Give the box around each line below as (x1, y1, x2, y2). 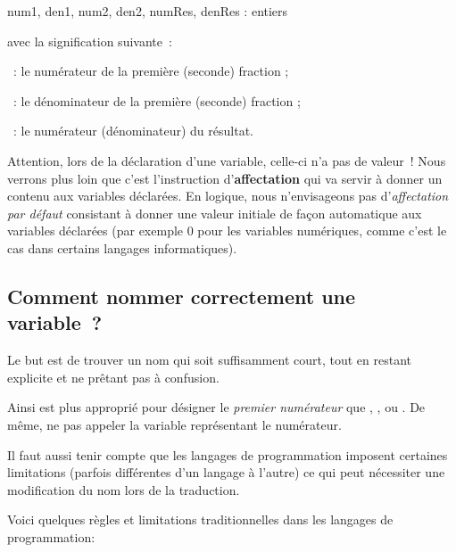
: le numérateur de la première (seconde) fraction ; (12, 62, 289, 80)
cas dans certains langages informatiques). (7, 238, 237, 257)
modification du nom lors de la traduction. (7, 480, 240, 498)
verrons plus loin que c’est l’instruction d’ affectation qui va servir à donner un (7, 169, 443, 187)
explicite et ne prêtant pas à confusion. (7, 367, 220, 386)
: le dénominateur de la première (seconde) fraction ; (12, 91, 301, 110)
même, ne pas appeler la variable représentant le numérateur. (7, 415, 342, 433)
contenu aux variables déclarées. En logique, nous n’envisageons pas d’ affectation (7, 186, 449, 205)
